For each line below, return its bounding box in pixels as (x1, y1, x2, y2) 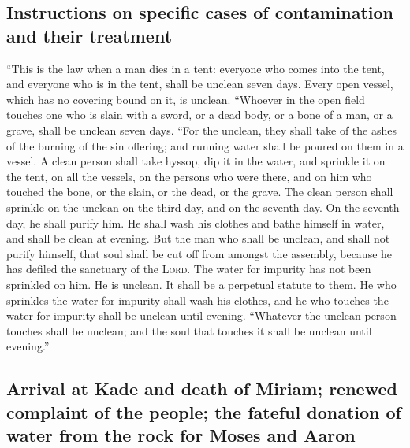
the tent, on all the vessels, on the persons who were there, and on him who (6, 168, 372, 184)
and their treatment (6, 23, 173, 47)
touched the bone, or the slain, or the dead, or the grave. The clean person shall (6, 183, 393, 200)
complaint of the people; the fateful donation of (6, 399, 401, 424)
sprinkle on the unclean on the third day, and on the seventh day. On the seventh (6, 198, 400, 215)
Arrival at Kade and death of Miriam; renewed (6, 376, 397, 401)
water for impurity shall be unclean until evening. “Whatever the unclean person (6, 307, 397, 324)
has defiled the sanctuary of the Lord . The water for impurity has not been (6, 261, 371, 277)
